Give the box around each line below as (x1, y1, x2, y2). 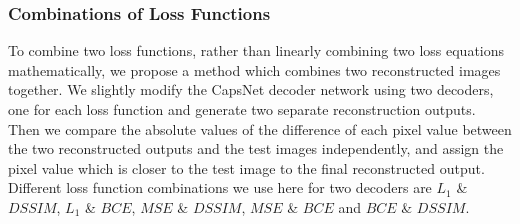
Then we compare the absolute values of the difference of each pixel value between (8, 118, 512, 139)
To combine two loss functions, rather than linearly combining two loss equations (8, 40, 505, 61)
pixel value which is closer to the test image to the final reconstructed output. (8, 157, 485, 178)
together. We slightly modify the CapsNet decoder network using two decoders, (8, 79, 494, 100)
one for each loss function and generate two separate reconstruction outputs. (8, 99, 476, 119)
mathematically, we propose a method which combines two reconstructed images (8, 59, 501, 80)
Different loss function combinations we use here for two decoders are (8, 177, 432, 198)
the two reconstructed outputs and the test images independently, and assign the (8, 138, 504, 159)
